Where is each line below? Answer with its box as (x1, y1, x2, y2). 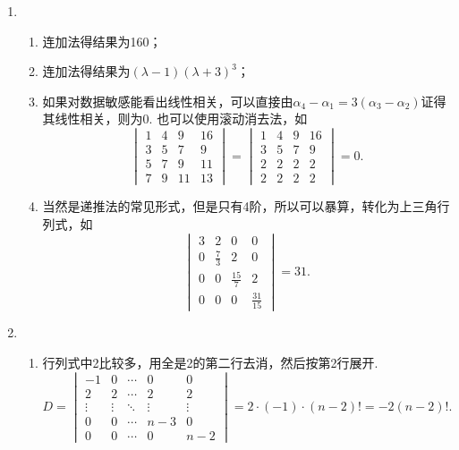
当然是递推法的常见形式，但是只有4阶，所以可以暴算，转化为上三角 (42, 197, 438, 216)
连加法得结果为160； (42, 31, 162, 50)
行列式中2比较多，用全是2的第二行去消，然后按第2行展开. (42, 352, 378, 371)
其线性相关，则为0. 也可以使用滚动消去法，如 (42, 109, 308, 128)
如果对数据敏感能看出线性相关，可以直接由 (42, 91, 293, 110)
